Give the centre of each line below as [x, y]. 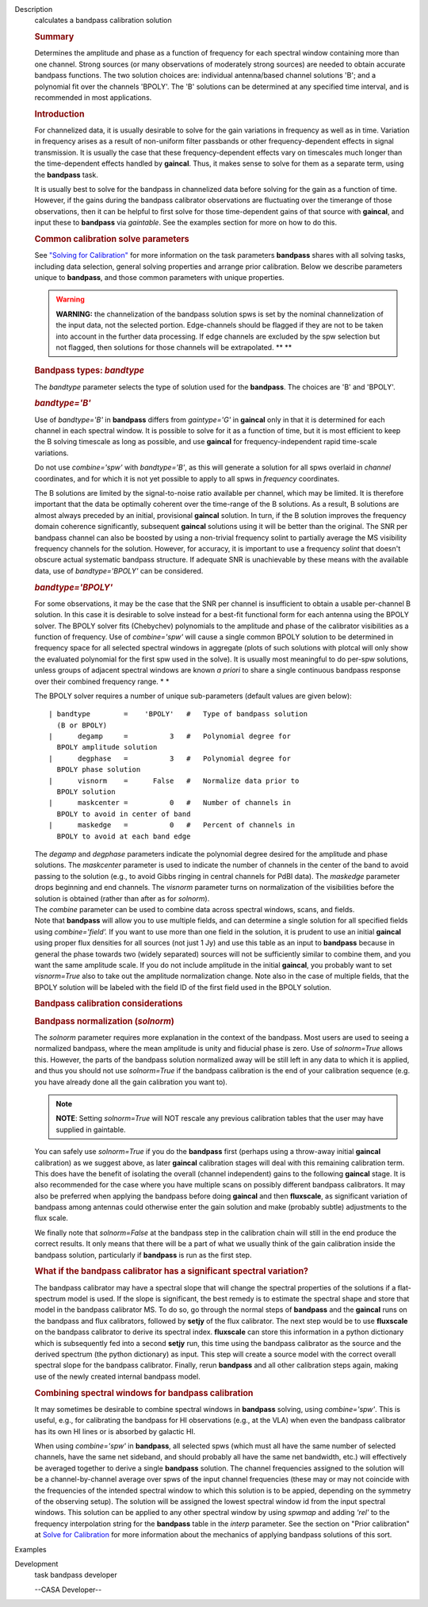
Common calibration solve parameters [112, 239]
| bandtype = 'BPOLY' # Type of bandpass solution [178, 714]
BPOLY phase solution [99, 770]
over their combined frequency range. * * [102, 681]
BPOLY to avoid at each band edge [124, 836]
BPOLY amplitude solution [107, 747]
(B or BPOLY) [82, 725]
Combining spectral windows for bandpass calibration [144, 1393]
